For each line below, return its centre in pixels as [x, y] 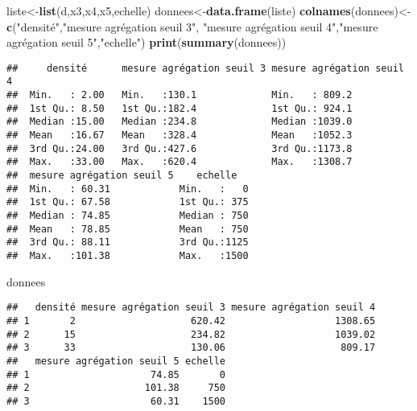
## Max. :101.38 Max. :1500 [128, 255]
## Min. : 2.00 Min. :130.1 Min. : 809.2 [180, 95]
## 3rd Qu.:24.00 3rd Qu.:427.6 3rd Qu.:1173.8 [180, 148]
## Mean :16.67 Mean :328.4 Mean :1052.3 [180, 136]
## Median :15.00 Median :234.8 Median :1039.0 [180, 122]
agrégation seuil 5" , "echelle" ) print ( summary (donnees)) [147, 42]
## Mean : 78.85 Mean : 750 [128, 229]
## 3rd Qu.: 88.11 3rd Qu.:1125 [128, 242]
